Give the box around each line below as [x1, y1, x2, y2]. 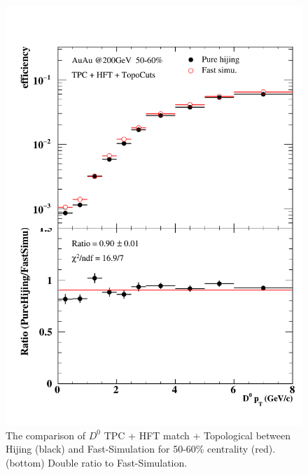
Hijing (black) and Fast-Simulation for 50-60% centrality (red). [6, 441, 276, 456]
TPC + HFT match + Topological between [104, 427, 291, 442]
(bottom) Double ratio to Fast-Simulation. [6, 455, 188, 469]
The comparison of [6, 427, 86, 442]
